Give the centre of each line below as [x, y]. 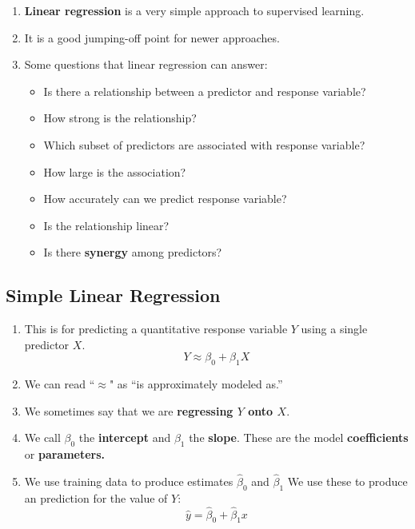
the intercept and [125, 438]
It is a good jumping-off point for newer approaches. [152, 37]
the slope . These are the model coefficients [299, 438]
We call [42, 438]
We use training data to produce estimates [129, 481]
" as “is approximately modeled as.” [196, 384]
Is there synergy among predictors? [133, 252]
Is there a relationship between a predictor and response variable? [205, 91]
